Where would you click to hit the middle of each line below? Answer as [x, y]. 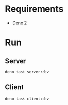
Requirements [34, 9]
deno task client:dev [27, 99]
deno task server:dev [27, 72]
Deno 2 [20, 23]
